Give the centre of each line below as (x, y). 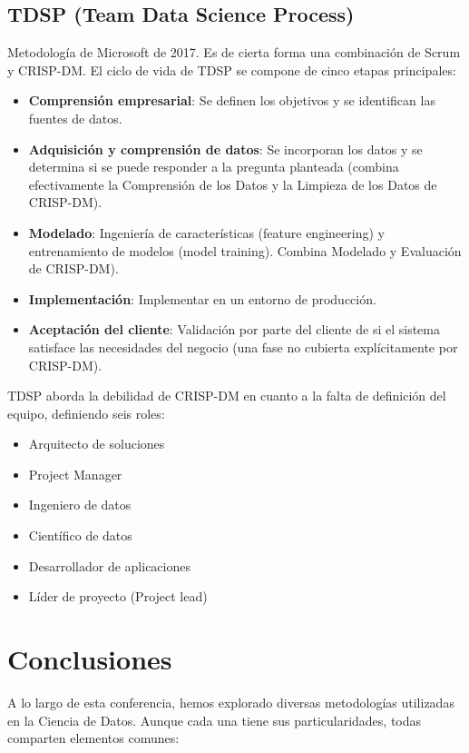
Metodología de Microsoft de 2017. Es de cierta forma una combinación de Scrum (234, 52)
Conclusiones (90, 659)
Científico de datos (80, 535)
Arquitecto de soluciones (97, 444)
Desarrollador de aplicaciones (109, 565)
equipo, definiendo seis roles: (86, 413)
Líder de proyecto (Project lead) (118, 596)
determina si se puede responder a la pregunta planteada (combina (214, 167)
